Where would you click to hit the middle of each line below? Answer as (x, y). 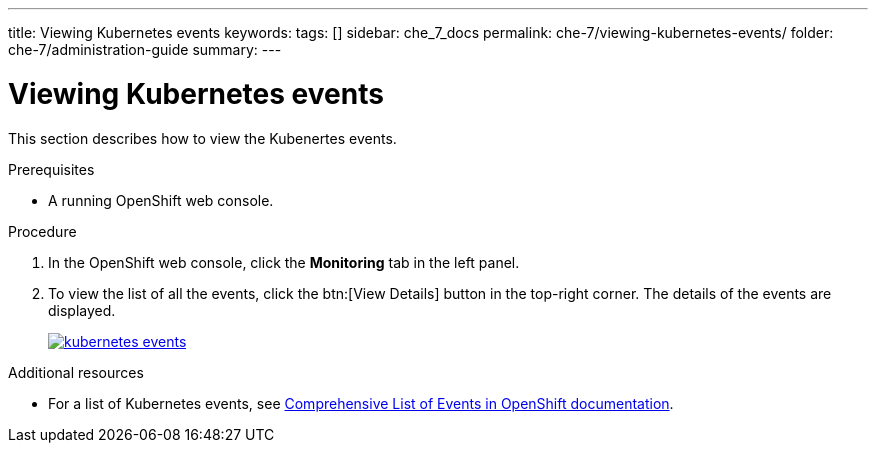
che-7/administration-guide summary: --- (145, 49)
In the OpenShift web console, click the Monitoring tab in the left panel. (284, 262)
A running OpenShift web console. (161, 200)
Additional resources (76, 372)
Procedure (42, 231)
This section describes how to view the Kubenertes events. (202, 138)
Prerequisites (51, 169)
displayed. (82, 310)
